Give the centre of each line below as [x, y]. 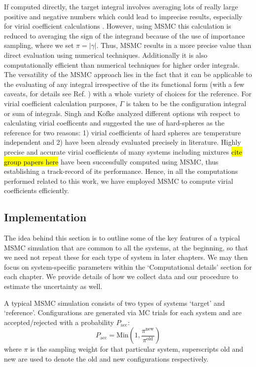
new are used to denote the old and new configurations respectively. [106, 359]
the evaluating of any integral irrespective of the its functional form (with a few [124, 84]
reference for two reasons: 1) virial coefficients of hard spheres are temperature [123, 132]
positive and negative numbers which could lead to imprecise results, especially [123, 16]
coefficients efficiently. [37, 190]
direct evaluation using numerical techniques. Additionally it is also [106, 55]
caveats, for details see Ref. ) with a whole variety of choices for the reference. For [128, 94]
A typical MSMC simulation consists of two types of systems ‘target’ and [114, 303]
